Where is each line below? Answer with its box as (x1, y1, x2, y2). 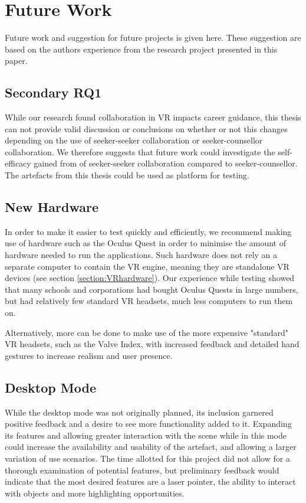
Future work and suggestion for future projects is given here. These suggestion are (5, 31, 301, 44)
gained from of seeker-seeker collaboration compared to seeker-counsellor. (34, 157, 298, 169)
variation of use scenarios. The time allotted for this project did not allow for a (5, 452, 290, 464)
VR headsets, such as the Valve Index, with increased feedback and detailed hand (5, 338, 300, 350)
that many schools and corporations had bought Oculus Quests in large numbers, (5, 283, 298, 295)
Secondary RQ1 (5, 83, 102, 102)
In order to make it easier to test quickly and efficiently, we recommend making (5, 225, 292, 237)
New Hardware (5, 198, 99, 216)
